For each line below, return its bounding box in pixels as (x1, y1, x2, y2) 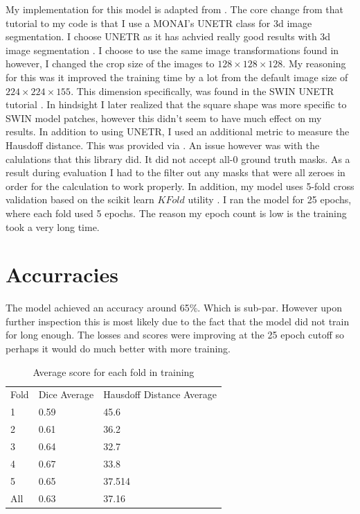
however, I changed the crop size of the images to (6, 56, 215, 71)
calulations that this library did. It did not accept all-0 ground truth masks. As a (6, 151, 350, 166)
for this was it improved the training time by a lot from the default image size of (6, 69, 348, 84)
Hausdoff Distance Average (103, 387, 217, 402)
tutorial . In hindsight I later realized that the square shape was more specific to (6, 97, 347, 112)
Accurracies (6, 260, 118, 289)
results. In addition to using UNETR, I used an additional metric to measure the (6, 124, 350, 139)
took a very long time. (6, 219, 100, 234)
